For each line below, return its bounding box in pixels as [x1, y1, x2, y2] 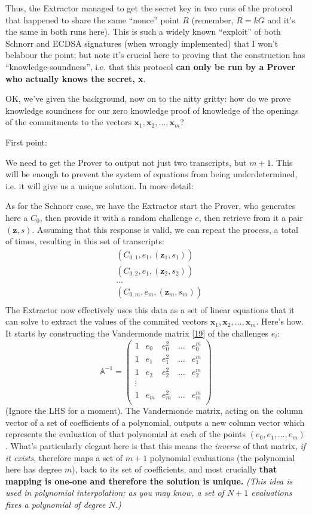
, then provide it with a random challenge [39, 211, 192, 223]
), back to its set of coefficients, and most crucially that [72, 463, 277, 475]
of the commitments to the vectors [5, 116, 131, 128]
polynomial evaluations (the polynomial [149, 451, 295, 463]
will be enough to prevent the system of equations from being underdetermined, [5, 168, 298, 180]
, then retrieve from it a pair [198, 211, 303, 223]
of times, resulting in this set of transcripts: [5, 235, 164, 247]
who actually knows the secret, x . [5, 72, 146, 84]
